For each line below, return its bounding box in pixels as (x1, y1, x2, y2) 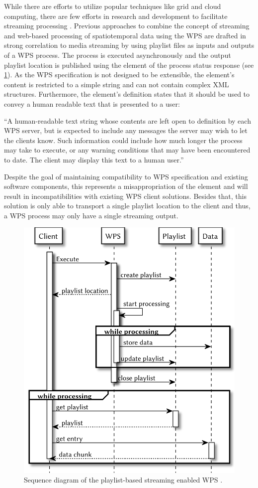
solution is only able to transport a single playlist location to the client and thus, (4, 200, 251, 211)
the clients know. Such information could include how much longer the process (4, 135, 243, 145)
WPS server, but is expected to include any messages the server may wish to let (4, 125, 248, 136)
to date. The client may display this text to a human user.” (4, 154, 184, 164)
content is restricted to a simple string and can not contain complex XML (4, 79, 229, 89)
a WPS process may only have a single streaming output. (4, 210, 178, 220)
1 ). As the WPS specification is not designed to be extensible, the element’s (4, 69, 235, 80)
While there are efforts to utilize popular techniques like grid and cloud (4, 1, 221, 11)
